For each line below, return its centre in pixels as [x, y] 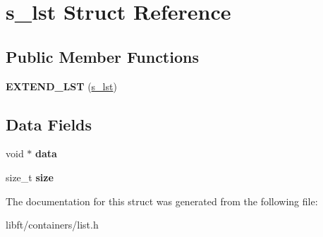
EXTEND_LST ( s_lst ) [61, 86]
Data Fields [49, 124]
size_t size [30, 177]
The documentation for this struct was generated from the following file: [162, 201]
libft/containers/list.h [52, 225]
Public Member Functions [102, 56]
